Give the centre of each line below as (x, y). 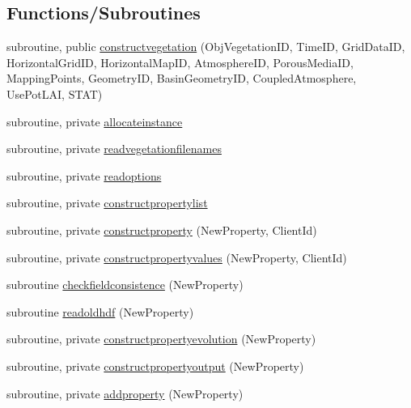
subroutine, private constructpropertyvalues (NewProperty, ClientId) (177, 257)
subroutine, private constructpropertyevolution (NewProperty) (161, 339)
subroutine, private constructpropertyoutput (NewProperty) (155, 365)
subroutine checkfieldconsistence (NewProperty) (125, 285)
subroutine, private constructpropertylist (107, 203)
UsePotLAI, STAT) (55, 93)
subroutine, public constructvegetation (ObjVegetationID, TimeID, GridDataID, (206, 47)
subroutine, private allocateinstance (95, 121)
